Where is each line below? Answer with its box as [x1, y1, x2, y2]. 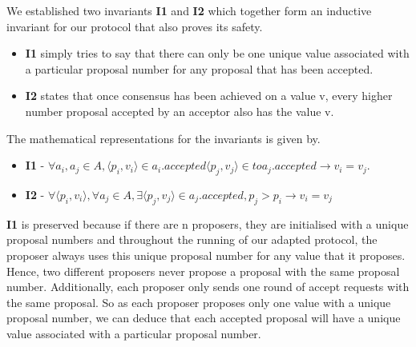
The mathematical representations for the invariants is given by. [6, 130, 321, 146]
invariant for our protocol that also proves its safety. [6, 18, 263, 34]
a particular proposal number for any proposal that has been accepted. [25, 60, 374, 77]
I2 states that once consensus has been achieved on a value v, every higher [25, 87, 393, 104]
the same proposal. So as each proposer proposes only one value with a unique [6, 293, 391, 310]
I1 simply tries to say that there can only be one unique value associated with [25, 45, 410, 62]
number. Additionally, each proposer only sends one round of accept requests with [6, 278, 410, 295]
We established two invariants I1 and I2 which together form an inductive [6, 2, 372, 18]
